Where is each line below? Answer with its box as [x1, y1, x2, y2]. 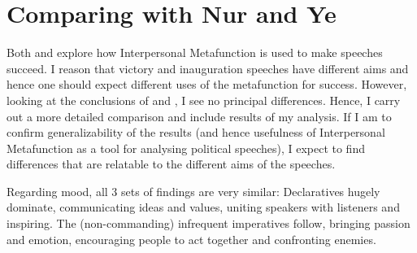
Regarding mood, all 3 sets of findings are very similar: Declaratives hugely [7, 182, 380, 199]
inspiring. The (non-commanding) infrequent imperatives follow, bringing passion [7, 215, 410, 232]
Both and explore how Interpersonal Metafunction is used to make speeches [7, 44, 383, 61]
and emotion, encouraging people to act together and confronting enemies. [7, 230, 376, 247]
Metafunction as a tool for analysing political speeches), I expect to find [7, 139, 365, 156]
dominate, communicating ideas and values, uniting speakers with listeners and [7, 198, 400, 216]
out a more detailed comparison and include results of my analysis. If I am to [7, 107, 392, 124]
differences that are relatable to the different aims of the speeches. [7, 155, 336, 172]
